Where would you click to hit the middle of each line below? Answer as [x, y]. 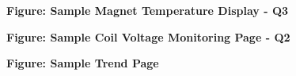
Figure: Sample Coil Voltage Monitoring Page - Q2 [148, 36]
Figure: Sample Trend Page [83, 63]
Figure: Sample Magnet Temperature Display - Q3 [148, 10]
